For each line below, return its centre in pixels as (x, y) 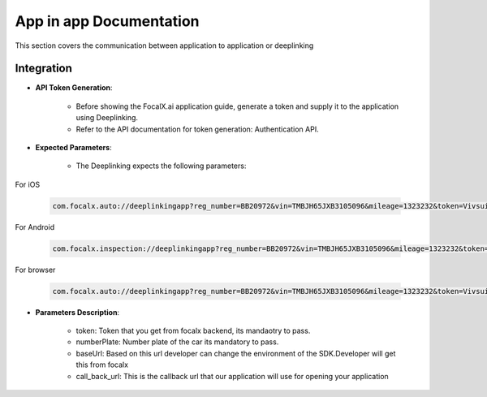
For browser (35, 270)
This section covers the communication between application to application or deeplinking (164, 45)
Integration (44, 69)
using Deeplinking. (107, 118)
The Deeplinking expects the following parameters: (161, 166)
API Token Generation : (74, 88)
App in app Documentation (107, 21)
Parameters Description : (78, 312)
